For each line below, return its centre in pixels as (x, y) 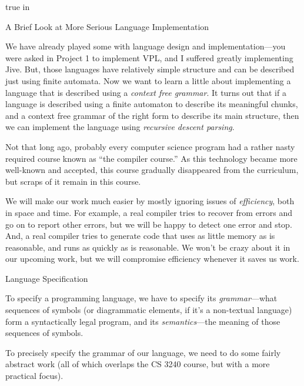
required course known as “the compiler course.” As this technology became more (151, 158)
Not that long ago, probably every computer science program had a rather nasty (150, 146)
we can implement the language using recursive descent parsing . (120, 127)
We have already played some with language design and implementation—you (146, 46)
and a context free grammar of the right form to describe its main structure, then (152, 115)
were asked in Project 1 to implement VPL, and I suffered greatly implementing (149, 57)
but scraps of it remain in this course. (73, 181)
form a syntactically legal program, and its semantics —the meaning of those (143, 321)
